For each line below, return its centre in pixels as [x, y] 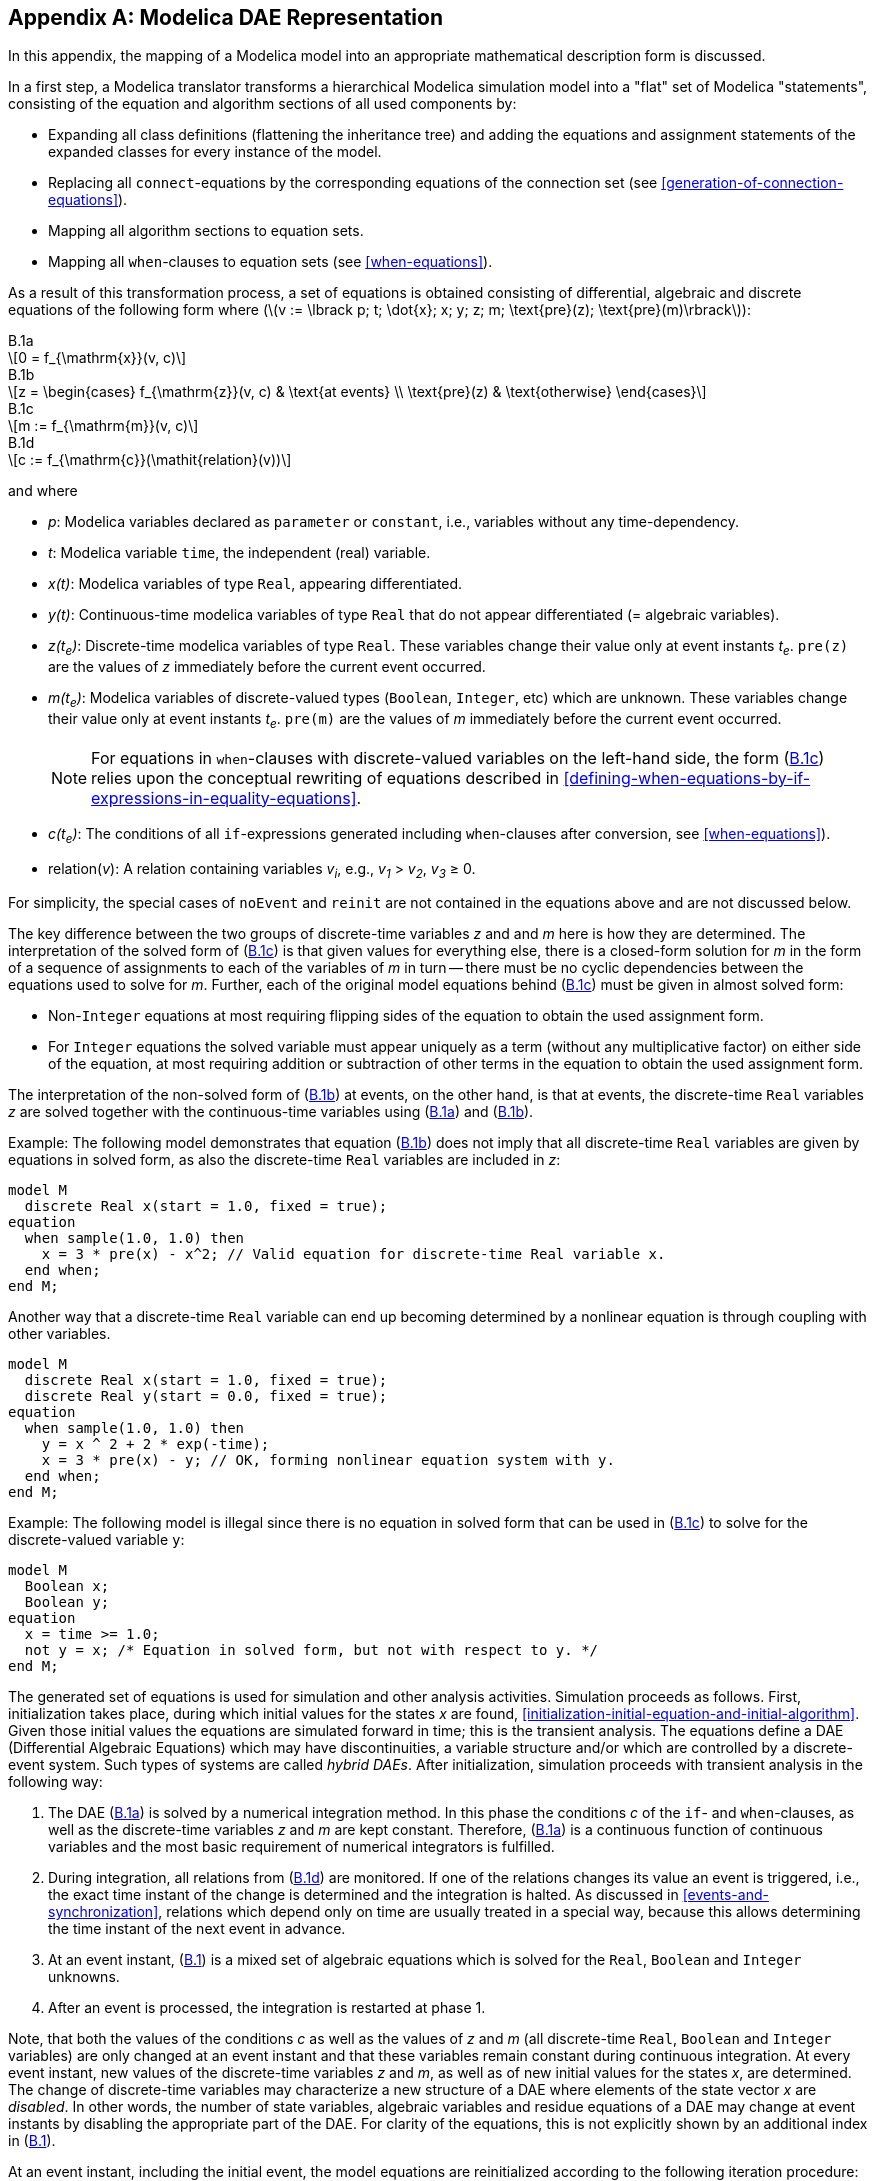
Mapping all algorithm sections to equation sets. [206, 231]
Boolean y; [67, 1602]
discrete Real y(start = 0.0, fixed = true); [206, 1396]
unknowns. [84, 1977]
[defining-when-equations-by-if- [687, 777]
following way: [55, 1782]
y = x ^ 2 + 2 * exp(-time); [155, 1444]
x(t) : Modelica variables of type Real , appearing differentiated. [255, 584]
